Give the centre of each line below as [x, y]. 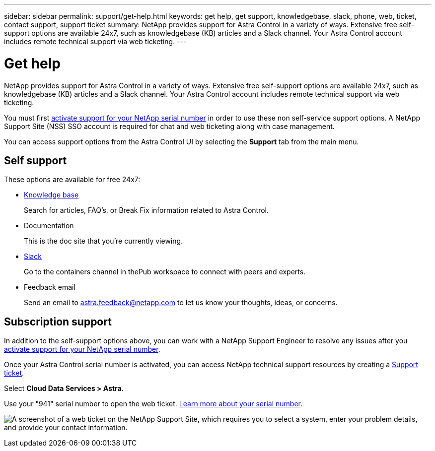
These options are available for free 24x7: [72, 180]
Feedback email [50, 287]
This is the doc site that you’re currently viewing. [104, 241]
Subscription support [58, 322]
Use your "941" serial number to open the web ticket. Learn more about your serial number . [153, 404]
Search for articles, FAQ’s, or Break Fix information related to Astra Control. [146, 210]
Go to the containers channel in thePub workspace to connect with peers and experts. [165, 272]
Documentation [49, 226]
